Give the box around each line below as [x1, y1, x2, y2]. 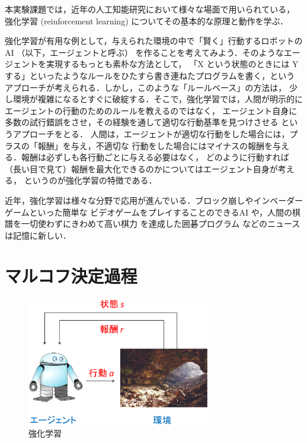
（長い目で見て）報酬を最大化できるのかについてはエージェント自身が [5, 162, 278, 175]
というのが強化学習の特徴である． [24, 174, 157, 186]
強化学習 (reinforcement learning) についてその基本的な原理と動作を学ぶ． [5, 14, 289, 27]
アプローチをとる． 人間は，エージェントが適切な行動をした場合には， [12, 127, 290, 140]
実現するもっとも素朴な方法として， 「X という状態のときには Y [46, 58, 299, 70]
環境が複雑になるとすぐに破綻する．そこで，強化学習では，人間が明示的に [12, 93, 303, 105]
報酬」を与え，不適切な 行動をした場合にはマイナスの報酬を [37, 139, 273, 151]
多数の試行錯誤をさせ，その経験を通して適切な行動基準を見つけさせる [5, 116, 279, 128]
